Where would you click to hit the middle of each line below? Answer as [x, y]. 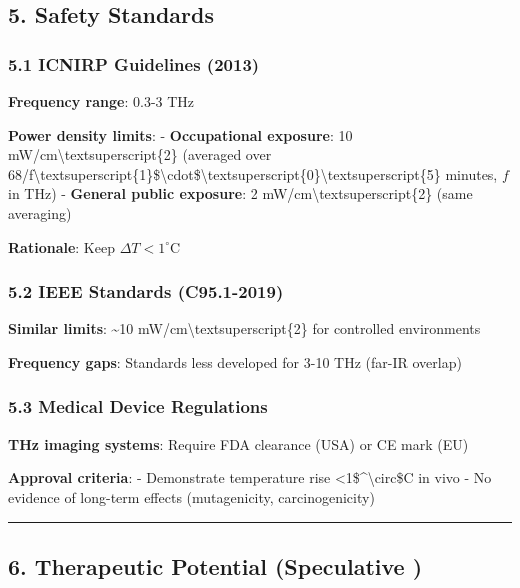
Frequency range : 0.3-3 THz [101, 101]
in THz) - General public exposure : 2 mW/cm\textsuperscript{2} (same [240, 193]
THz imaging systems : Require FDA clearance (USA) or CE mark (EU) [238, 443]
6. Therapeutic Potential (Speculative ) [215, 565]
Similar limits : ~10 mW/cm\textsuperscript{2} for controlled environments [244, 328]
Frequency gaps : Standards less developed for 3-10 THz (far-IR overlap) [235, 361]
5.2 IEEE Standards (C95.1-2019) [146, 291]
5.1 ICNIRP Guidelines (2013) [134, 63]
